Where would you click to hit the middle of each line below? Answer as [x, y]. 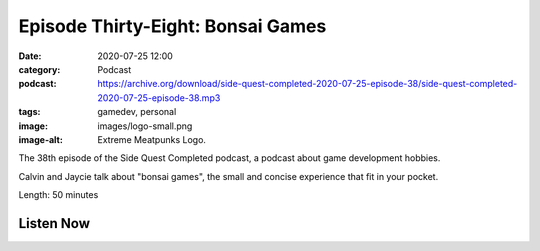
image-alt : [41, 139]
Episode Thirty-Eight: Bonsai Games [172, 26]
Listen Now [54, 223]
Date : [30, 56]
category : [39, 69]
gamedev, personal [137, 112]
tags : [29, 112]
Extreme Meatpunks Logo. [152, 139]
